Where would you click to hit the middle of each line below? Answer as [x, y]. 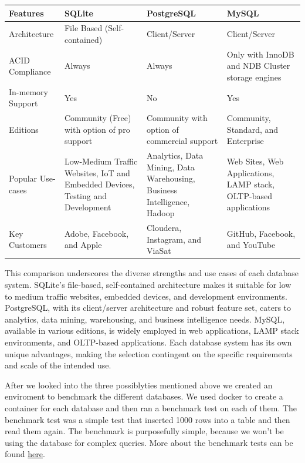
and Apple [83, 245]
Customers [28, 245]
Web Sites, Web [255, 161]
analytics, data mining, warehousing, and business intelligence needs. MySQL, [145, 319]
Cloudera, [164, 228]
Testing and [85, 195]
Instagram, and [174, 239]
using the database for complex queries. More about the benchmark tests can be [149, 442]
